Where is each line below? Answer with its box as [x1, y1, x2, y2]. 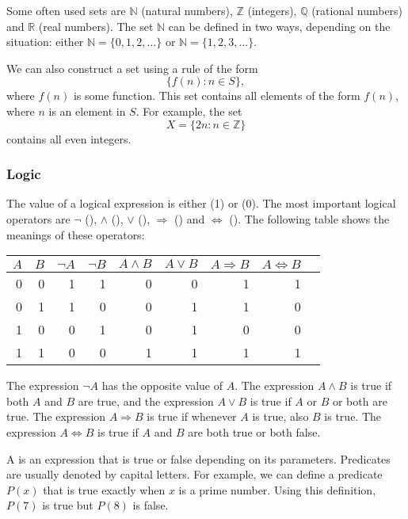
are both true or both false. [188, 423, 321, 440]
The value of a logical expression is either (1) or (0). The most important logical [6, 195, 396, 212]
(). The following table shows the [229, 210, 390, 227]
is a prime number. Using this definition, [178, 481, 376, 498]
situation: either [6, 33, 84, 50]
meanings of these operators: [6, 226, 145, 242]
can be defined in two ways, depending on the [168, 17, 391, 34]
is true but [42, 497, 93, 513]
